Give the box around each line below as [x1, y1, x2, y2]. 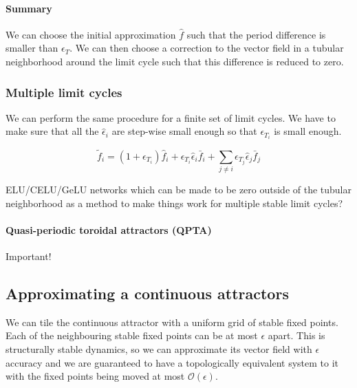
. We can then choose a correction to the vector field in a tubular [69, 41, 344, 55]
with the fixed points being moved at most [6, 369, 185, 383]
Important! [6, 249, 52, 263]
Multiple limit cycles [6, 83, 122, 100]
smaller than [6, 41, 58, 55]
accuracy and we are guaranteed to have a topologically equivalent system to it [6, 355, 339, 369]
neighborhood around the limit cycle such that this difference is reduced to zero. [6, 54, 344, 68]
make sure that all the [6, 124, 99, 138]
